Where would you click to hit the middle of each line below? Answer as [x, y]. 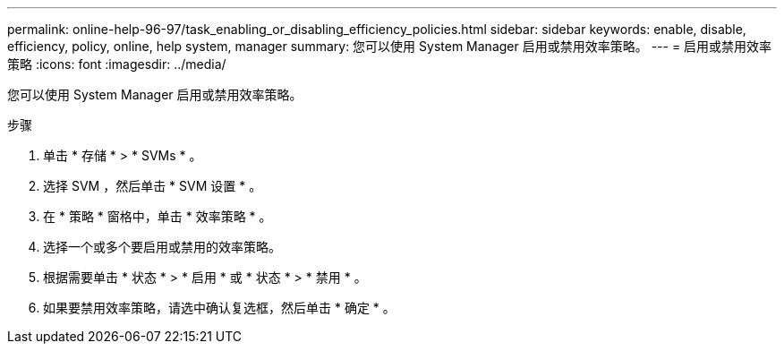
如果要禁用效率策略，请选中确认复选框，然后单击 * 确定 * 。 [219, 308]
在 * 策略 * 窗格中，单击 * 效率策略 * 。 [158, 216]
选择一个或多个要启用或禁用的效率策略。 [162, 247]
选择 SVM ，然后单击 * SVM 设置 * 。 [153, 186]
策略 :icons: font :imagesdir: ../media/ [117, 64]
